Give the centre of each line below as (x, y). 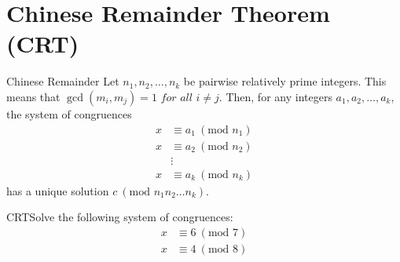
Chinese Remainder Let (63, 81)
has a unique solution (58, 190)
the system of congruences (69, 113)
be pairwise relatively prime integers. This (285, 81)
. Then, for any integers (275, 96)
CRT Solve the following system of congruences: (120, 217)
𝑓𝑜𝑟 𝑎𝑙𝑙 (176, 98)
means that (33, 96)
